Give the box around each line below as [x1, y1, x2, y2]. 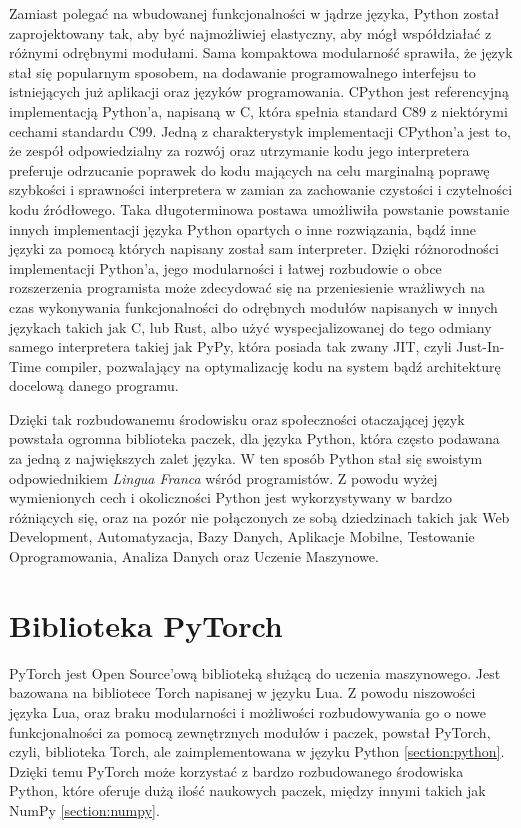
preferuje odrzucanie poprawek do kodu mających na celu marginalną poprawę [9, 159, 490, 180]
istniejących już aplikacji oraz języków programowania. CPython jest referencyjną [9, 81, 509, 102]
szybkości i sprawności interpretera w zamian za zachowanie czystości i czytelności [9, 179, 513, 200]
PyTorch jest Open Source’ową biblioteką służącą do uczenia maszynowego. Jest [9, 662, 501, 683]
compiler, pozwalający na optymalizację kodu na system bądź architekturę [45, 355, 501, 376]
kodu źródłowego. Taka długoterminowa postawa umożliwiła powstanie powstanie [9, 198, 510, 219]
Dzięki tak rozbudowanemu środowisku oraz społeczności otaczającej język [9, 408, 465, 429]
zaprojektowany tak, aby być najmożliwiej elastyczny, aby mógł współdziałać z [9, 22, 492, 43]
